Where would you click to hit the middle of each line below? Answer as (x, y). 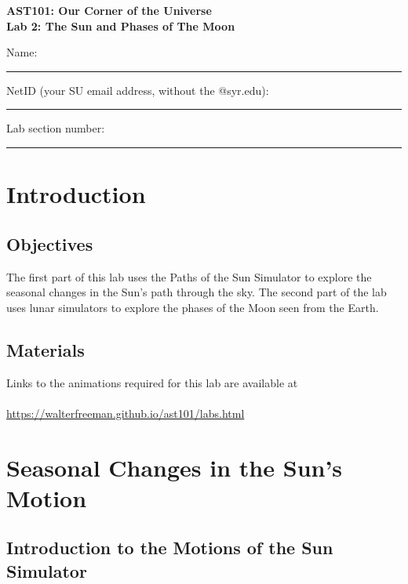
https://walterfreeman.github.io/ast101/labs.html (126, 413)
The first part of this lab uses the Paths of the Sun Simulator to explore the (189, 276)
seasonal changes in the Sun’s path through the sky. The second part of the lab (197, 292)
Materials (46, 349)
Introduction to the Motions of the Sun (170, 548)
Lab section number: (56, 128)
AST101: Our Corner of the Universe (109, 10)
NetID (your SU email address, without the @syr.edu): (138, 90)
